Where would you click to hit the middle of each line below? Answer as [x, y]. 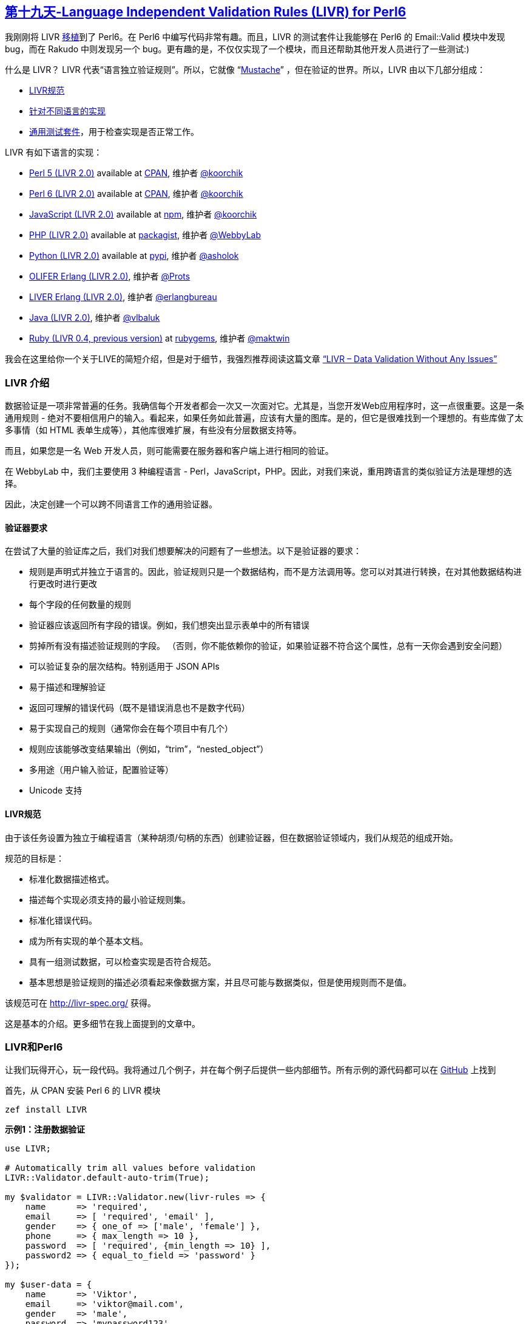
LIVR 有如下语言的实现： [54, 153]
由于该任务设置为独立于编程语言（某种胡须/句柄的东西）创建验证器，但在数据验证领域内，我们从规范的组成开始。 [232, 837]
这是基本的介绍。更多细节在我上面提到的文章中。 [103, 1023]
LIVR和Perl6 [34, 1047]
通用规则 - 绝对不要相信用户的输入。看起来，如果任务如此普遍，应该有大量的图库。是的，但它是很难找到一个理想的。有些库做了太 [264, 418]
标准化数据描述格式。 [72, 879]
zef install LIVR [46, 1110]
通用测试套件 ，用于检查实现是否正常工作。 [114, 132]
